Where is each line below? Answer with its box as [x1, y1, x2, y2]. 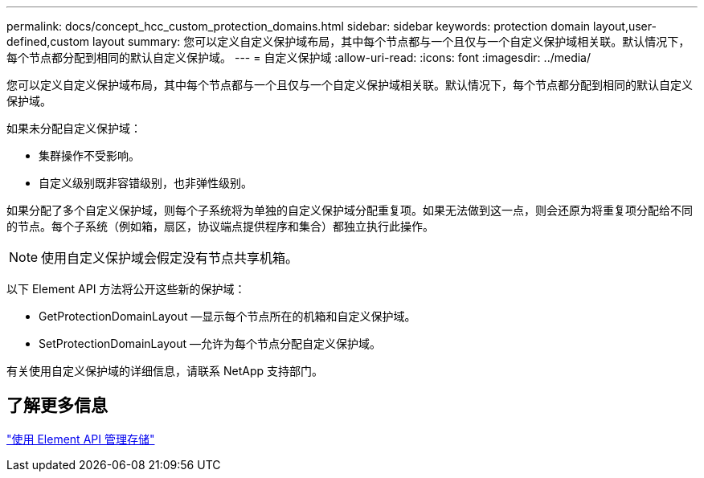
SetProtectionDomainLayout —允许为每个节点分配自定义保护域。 [39, 337, 381, 350]
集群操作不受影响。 [39, 149, 140, 162]
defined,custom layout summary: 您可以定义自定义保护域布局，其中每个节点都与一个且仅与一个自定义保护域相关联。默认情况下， [6, 35, 690, 48]
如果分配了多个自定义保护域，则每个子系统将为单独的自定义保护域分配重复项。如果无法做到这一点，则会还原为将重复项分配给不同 [6, 203, 693, 217]
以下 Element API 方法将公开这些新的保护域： [6, 282, 246, 296]
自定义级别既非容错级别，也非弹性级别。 [39, 176, 252, 190]
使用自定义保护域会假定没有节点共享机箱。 [41, 250, 299, 266]
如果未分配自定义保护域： [6, 121, 141, 135]
